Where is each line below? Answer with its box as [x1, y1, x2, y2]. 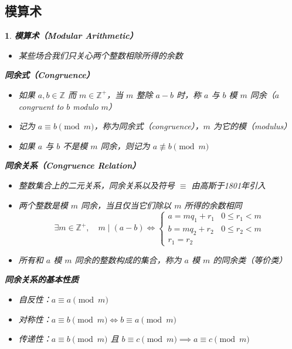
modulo [73, 100, 99, 112]
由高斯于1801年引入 [191, 179, 266, 191]
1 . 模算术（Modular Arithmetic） [5, 29, 138, 42]
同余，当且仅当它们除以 [81, 199, 172, 211]
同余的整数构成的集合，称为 [74, 253, 182, 266]
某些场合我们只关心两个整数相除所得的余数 [18, 49, 183, 61]
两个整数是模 [18, 199, 68, 211]
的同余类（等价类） [213, 253, 287, 266]
